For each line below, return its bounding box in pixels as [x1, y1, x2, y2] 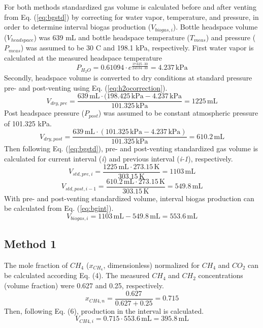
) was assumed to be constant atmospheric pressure [98, 107, 258, 118]
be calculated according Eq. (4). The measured [4, 270, 150, 281]
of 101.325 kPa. [4, 118, 52, 128]
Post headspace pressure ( [4, 107, 85, 118]
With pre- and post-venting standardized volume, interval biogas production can [4, 193, 254, 203]
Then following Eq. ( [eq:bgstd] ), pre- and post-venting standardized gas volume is [4, 143, 258, 154]
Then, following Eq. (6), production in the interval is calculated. [4, 305, 204, 316]
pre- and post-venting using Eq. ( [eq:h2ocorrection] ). [4, 82, 168, 93]
